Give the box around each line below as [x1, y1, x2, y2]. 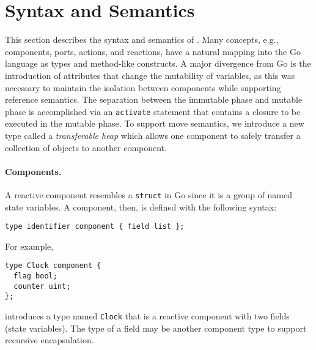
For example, [5, 239, 54, 252]
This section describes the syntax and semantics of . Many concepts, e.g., [5, 33, 279, 46]
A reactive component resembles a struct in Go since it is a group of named [5, 188, 293, 201]
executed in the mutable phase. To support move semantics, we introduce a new [5, 117, 304, 130]
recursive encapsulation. [5, 333, 94, 346]
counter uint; [13, 281, 71, 291]
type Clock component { [5, 261, 101, 270]
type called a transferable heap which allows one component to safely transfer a [5, 128, 301, 141]
